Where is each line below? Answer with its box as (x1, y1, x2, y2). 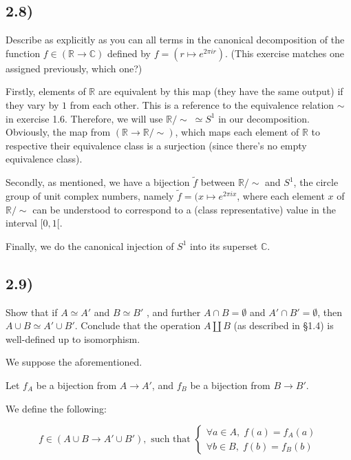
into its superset (190, 238, 258, 253)
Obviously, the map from (6, 125, 111, 139)
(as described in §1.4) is (233, 318, 334, 333)
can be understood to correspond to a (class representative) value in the (32, 202, 336, 216)
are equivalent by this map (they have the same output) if (98, 84, 343, 98)
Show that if (6, 304, 58, 319)
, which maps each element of (175, 125, 299, 139)
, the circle (293, 175, 339, 189)
